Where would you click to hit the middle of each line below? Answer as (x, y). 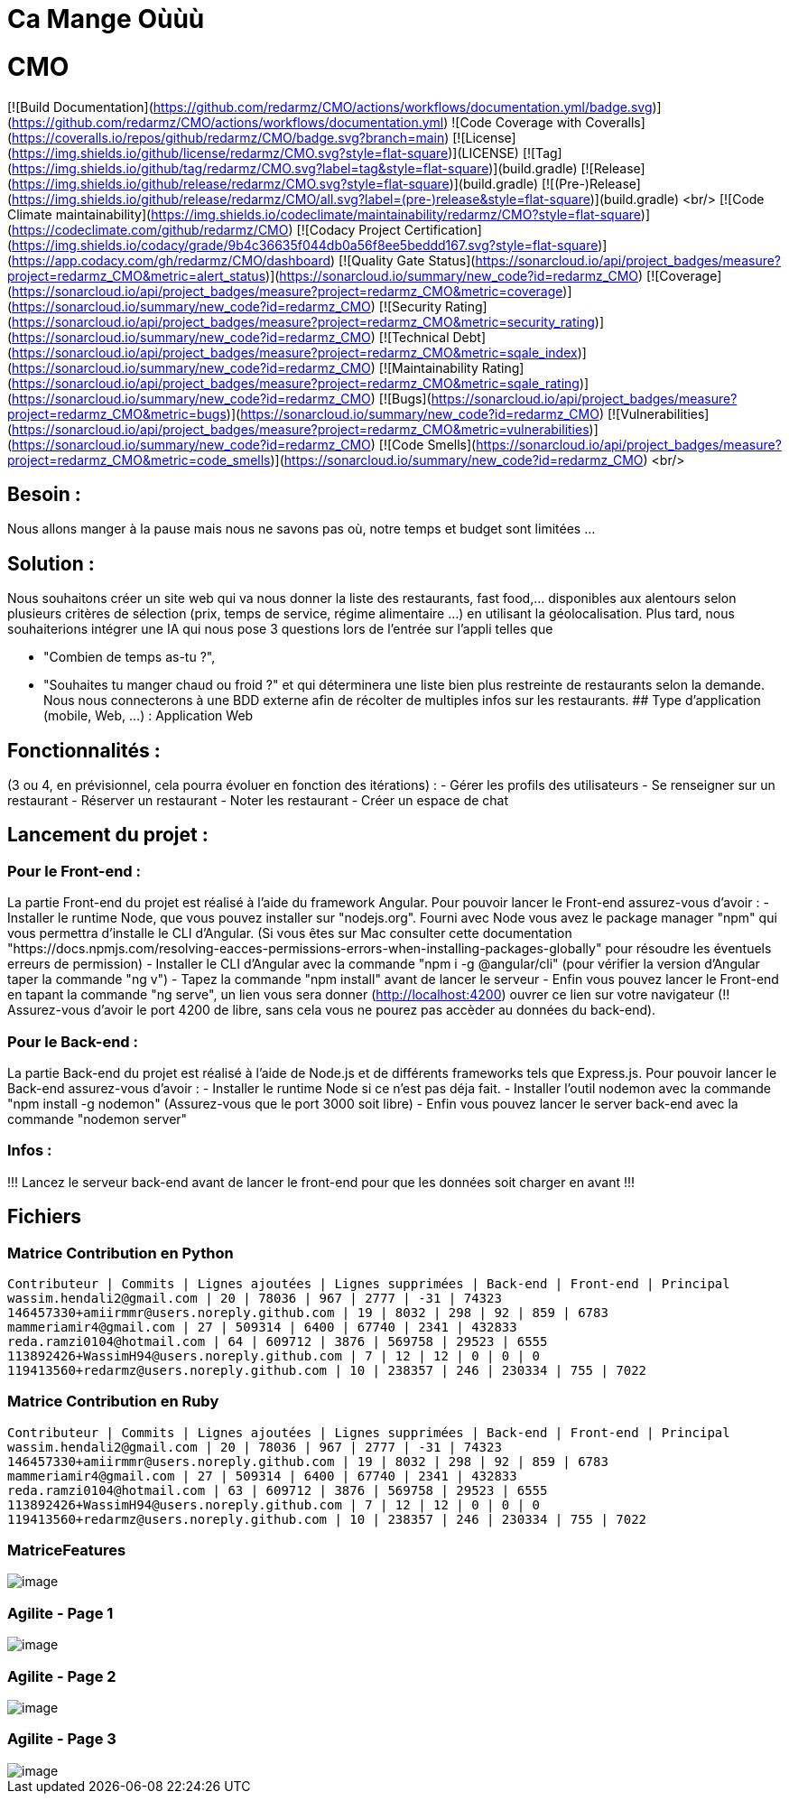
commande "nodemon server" (97, 1119)
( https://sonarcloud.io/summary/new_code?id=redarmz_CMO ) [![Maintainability (243, 367)
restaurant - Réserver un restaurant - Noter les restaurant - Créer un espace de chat (258, 801)
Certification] (443, 229)
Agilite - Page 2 (62, 1676)
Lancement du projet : (108, 835)
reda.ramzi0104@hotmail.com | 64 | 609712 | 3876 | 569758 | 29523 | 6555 (278, 1341)
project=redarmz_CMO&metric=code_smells (139, 460)
